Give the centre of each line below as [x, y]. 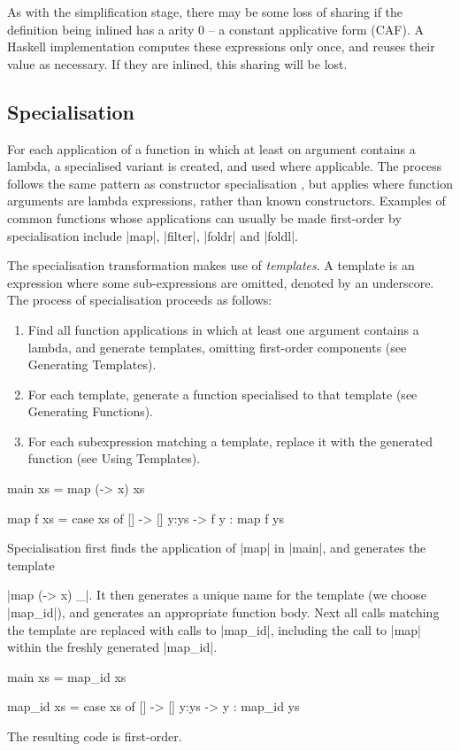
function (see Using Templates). [114, 458]
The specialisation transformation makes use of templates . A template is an [211, 265]
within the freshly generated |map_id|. [112, 647]
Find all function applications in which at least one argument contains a [223, 329]
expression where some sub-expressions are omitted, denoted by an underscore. [221, 282]
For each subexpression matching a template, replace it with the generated [230, 441]
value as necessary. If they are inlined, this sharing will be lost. [177, 63]
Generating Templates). [92, 364]
